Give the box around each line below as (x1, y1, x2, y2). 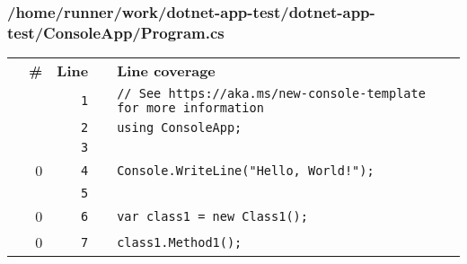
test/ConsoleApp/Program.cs (7, 21, 225, 43)
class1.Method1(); (117, 234, 242, 250)
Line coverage (117, 60, 216, 82)
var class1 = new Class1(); (117, 208, 308, 224)
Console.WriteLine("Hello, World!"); (117, 163, 374, 178)
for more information (117, 101, 264, 116)
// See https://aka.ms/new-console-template (117, 86, 426, 101)
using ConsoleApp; (117, 120, 242, 136)
